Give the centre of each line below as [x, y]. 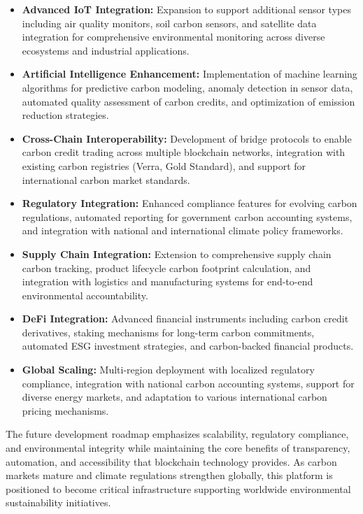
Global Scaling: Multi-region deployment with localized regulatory [168, 370]
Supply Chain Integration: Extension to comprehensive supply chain [177, 254]
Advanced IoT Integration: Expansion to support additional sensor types [186, 9]
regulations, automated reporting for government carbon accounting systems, [187, 216]
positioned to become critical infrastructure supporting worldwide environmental [178, 488]
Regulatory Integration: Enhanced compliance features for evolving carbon [190, 203]
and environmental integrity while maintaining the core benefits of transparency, [178, 448]
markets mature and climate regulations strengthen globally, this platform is [169, 475]
